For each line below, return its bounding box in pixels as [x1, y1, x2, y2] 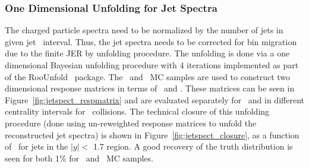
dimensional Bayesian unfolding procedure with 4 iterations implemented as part [5, 59, 299, 71]
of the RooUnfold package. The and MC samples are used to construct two [5, 70, 291, 83]
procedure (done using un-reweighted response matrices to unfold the [5, 116, 257, 129]
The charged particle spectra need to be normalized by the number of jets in [5, 24, 283, 36]
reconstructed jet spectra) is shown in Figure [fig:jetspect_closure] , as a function [5, 128, 299, 141]
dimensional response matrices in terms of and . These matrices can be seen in [5, 82, 295, 94]
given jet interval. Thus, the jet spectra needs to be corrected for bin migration [5, 35, 297, 47]
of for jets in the [5, 140, 68, 153]
